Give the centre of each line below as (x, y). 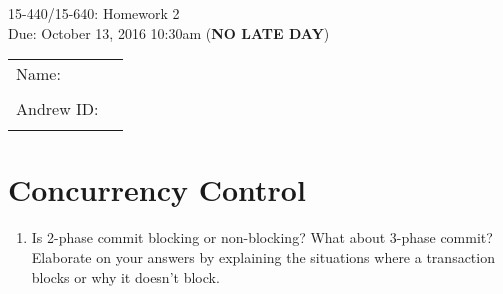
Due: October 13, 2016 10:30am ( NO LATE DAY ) (169, 32)
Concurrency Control (157, 189)
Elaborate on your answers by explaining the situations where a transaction (263, 256)
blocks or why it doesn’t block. (125, 276)
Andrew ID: (57, 109)
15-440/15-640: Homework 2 (94, 13)
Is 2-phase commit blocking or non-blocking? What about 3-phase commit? (262, 237)
